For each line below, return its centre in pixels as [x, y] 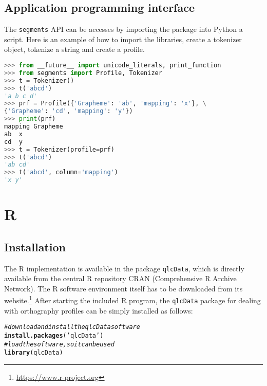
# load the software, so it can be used [59, 344]
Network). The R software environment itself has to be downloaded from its [123, 288]
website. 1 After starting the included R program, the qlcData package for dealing [132, 300]
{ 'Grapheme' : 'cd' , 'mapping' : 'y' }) [69, 111]
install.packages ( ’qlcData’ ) [54, 336]
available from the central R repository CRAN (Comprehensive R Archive [120, 278]
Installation [35, 246]
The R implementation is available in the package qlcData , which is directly [124, 268]
